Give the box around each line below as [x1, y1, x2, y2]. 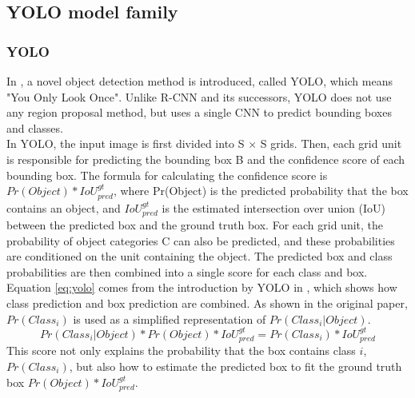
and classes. [6, 119, 63, 136]
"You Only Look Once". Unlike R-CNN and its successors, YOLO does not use [6, 88, 392, 105]
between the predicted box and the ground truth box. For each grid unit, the [6, 217, 384, 233]
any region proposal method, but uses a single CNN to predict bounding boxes [6, 104, 392, 121]
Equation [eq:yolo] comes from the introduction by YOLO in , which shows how [6, 279, 397, 296]
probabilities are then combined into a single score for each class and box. [6, 263, 368, 280]
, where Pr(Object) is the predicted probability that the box [113, 182, 409, 199]
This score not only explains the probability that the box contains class [6, 342, 356, 359]
